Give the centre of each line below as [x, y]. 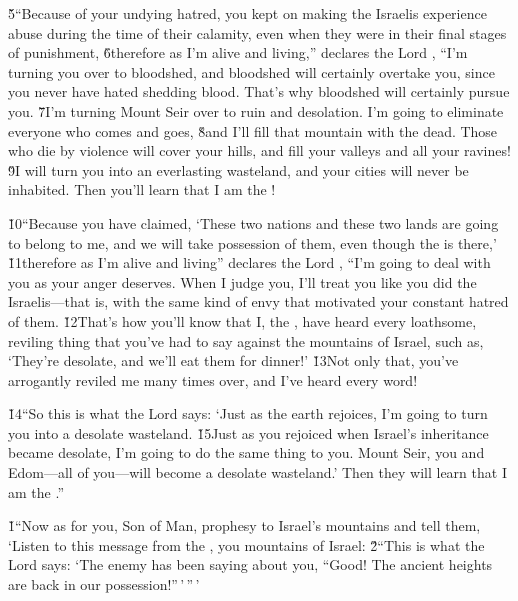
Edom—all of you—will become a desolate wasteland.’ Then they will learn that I [257, 472]
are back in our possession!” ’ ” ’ [104, 584]
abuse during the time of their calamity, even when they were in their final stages [257, 32]
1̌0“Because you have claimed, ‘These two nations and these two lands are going [253, 222]
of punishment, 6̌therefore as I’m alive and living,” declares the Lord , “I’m [238, 52]
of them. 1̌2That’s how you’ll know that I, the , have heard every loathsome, [242, 320]
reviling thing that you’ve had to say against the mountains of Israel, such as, [246, 340]
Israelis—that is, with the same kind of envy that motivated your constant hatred [258, 301]
